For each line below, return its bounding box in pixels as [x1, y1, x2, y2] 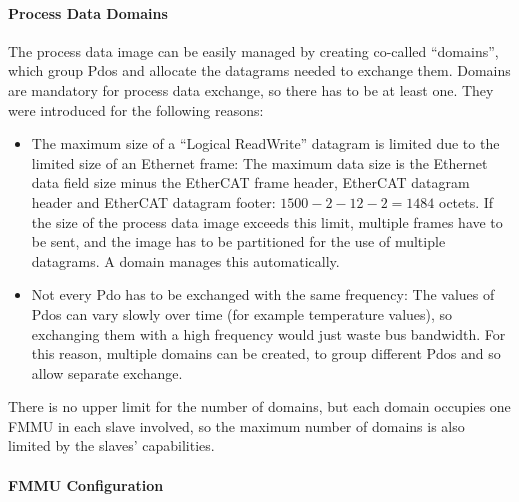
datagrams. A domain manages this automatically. [31, 250, 340, 271]
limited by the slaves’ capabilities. [8, 435, 215, 456]
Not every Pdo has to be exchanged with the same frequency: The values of [31, 284, 495, 305]
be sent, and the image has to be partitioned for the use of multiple [31, 231, 446, 252]
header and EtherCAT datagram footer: [31, 191, 276, 212]
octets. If [438, 191, 494, 212]
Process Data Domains [8, 2, 168, 23]
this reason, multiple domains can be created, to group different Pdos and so [31, 343, 501, 364]
